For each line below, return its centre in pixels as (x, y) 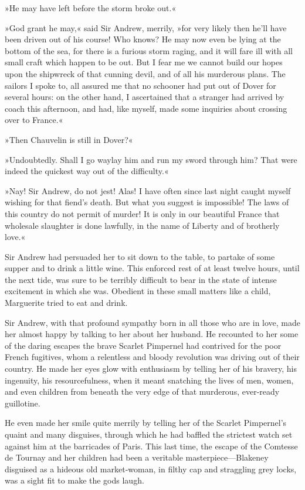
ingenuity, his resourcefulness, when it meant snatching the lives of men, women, (149, 380)
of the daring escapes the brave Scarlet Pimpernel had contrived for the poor (143, 345)
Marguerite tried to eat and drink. (66, 303)
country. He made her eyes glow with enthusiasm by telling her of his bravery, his (151, 369)
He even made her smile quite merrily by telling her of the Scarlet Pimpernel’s (146, 423)
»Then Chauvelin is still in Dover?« (69, 139)
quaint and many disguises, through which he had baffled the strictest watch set (149, 434)
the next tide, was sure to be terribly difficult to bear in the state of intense (141, 279)
